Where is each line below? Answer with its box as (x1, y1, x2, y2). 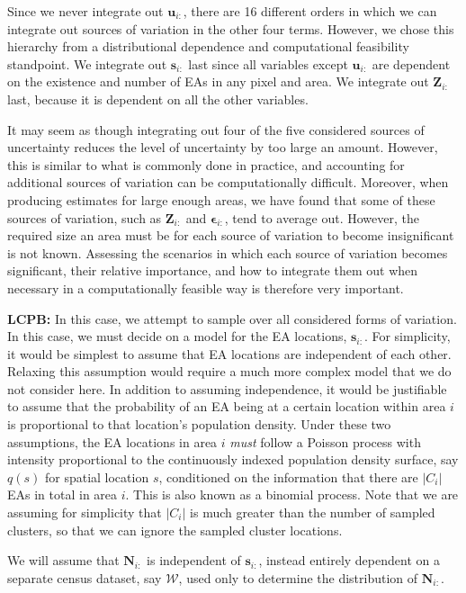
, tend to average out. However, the (224, 208, 420, 227)
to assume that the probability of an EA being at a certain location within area (7, 397, 446, 416)
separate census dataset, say (7, 568, 162, 587)
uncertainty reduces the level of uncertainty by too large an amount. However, (7, 138, 438, 157)
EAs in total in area (7, 485, 118, 504)
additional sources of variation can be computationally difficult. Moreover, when (7, 173, 449, 192)
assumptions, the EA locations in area (7, 432, 218, 451)
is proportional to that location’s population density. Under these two (7, 415, 391, 434)
